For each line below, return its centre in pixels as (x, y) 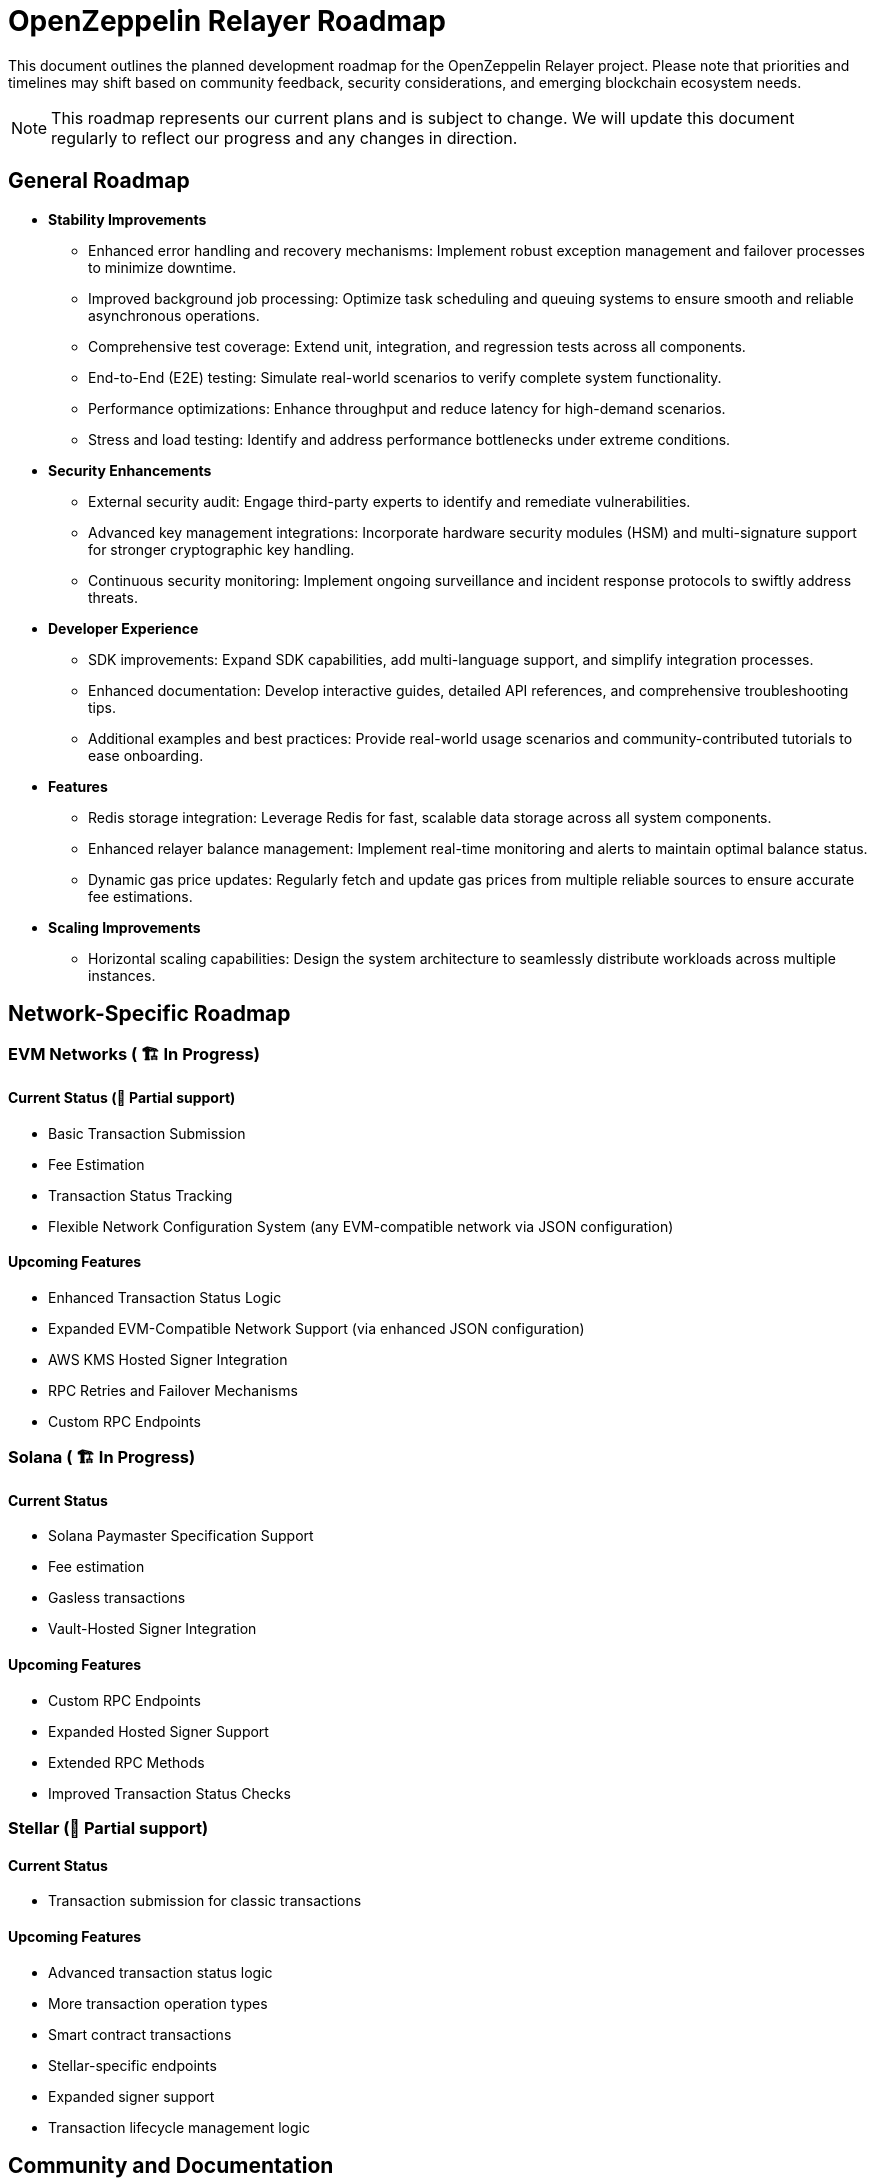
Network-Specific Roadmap (149, 1014)
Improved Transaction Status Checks (169, 1793)
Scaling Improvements (124, 927)
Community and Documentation (171, 2165)
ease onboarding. (146, 755)
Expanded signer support (131, 2096)
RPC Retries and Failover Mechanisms (173, 1390)
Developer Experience (123, 628)
